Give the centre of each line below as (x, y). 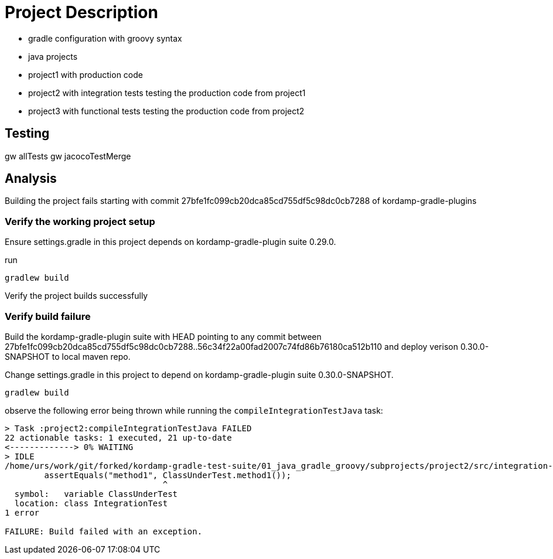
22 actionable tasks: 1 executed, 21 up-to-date (118, 437)
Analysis (31, 179)
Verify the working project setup (80, 221)
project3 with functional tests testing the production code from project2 (166, 111)
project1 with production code (86, 74)
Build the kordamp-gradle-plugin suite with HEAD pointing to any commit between (163, 336)
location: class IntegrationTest (91, 503)
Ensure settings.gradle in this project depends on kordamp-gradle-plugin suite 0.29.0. (170, 242)
